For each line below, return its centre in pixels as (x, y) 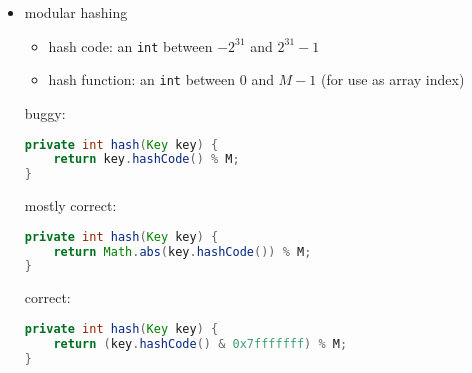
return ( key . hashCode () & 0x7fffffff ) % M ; (200, 343)
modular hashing (76, 12)
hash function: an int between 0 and (161, 79)
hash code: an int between (130, 45)
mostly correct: (70, 205)
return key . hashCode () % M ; (146, 159)
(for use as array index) (392, 79)
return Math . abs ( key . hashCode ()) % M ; (182, 251)
